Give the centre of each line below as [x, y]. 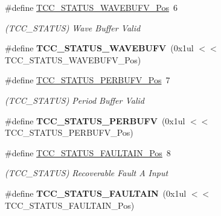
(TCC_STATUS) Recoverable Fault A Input [87, 173]
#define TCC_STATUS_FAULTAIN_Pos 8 [88, 152]
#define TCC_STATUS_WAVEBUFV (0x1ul [99, 48]
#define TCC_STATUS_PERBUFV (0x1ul [95, 120]
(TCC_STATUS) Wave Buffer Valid [73, 27]
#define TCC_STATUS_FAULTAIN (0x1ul [96, 193]
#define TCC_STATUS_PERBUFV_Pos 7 [88, 80]
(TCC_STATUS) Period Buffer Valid [75, 100]
